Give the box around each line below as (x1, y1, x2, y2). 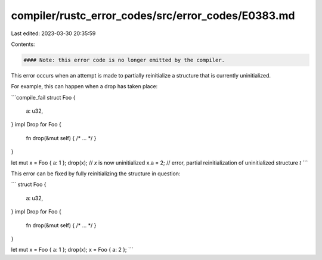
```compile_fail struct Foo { (11, 94, 76, 101)
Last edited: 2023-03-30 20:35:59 (11, 30, 96, 37)
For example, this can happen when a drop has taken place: (11, 83, 158, 90)
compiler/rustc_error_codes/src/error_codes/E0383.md (11, 9, 295, 22)
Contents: (11, 41, 35, 48)
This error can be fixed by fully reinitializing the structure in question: (11, 170, 181, 177)
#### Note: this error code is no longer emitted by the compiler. (23, 57, 225, 63)
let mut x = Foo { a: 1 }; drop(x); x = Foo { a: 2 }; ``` (11, 246, 134, 253)
